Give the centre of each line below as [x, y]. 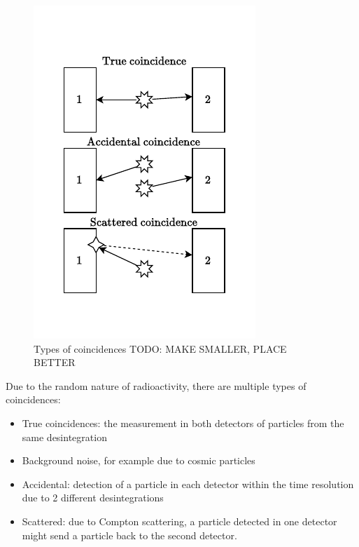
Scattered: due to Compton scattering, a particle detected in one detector [179, 521]
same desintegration [64, 437]
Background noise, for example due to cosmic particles [139, 460]
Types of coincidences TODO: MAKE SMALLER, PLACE [160, 348]
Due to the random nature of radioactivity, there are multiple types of [156, 385]
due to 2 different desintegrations [93, 498]
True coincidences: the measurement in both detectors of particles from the [183, 423]
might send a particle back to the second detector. [129, 535]
